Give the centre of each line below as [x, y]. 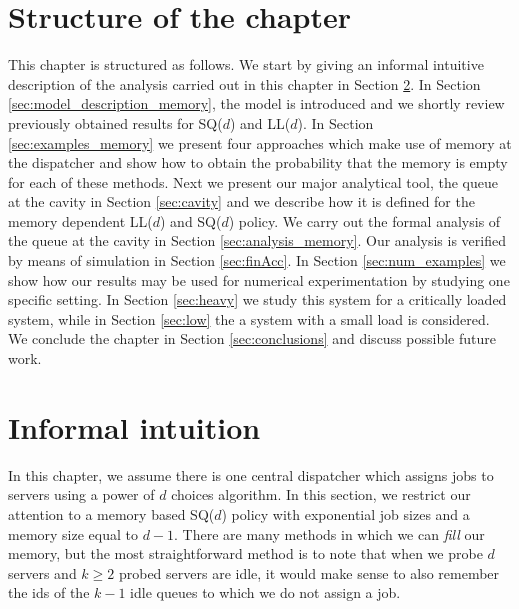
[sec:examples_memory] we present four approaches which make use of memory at [260, 142]
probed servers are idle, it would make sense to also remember [309, 572]
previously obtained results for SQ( [115, 122]
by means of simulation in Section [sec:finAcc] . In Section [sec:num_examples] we [257, 260]
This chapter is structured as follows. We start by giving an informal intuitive [246, 64]
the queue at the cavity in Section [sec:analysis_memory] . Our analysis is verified [257, 240]
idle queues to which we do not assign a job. [265, 592]
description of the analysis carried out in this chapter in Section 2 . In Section [244, 83]
